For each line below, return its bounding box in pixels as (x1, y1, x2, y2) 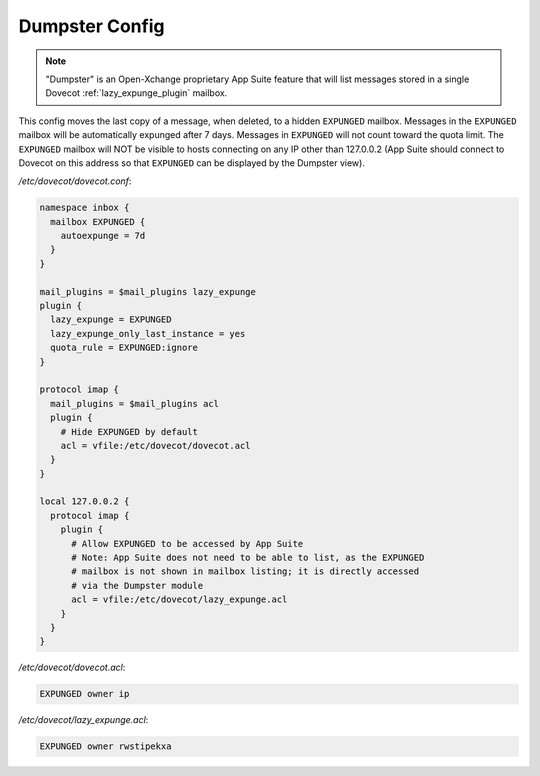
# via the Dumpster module (71, 580, 204, 591)
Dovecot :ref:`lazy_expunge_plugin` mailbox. (45, 87, 228, 99)
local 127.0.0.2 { (39, 496, 130, 507)
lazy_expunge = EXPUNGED (50, 314, 172, 325)
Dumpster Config (18, 15, 165, 37)
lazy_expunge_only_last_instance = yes (50, 328, 246, 339)
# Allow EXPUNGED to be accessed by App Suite (71, 538, 304, 549)
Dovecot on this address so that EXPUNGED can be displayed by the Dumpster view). (18, 156, 365, 169)
